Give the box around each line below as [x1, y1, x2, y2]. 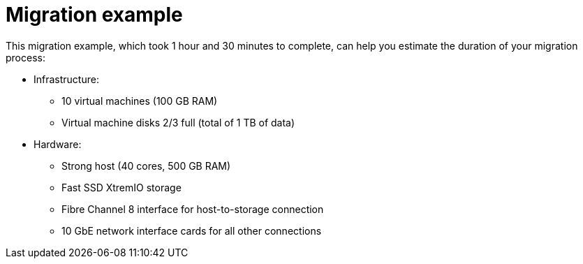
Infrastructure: [34, 73, 99, 85]
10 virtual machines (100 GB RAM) [61, 94, 218, 107]
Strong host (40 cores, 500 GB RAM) [61, 159, 231, 172]
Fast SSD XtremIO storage [61, 181, 182, 193]
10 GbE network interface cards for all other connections [61, 224, 322, 237]
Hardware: [34, 138, 82, 150]
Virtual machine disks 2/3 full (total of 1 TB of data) [61, 116, 295, 129]
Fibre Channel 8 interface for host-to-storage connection [61, 203, 324, 215]
